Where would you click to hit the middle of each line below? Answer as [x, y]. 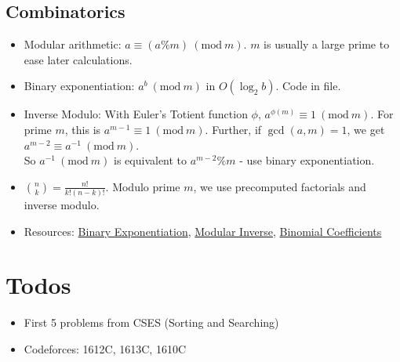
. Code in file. [308, 86]
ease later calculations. [78, 59]
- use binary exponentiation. [307, 160]
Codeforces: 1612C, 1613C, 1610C [105, 348]
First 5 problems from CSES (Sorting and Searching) [151, 322]
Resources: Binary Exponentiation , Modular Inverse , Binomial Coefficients [203, 231]
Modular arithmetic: [73, 44]
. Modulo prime [143, 186]
